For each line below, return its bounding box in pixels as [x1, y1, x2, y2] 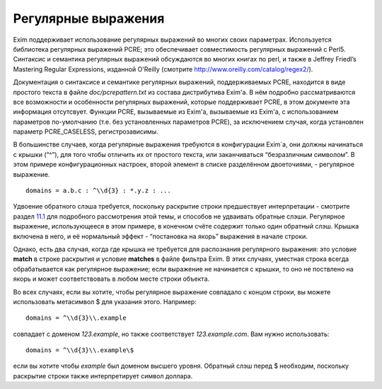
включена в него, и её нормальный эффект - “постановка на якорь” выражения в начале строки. [13, 232, 308, 240]
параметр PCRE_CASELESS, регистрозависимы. [13, 127, 158, 136]
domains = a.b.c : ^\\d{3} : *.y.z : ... [25, 187, 171, 194]
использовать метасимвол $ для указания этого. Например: [13, 297, 197, 306]
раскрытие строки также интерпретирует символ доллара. [13, 371, 193, 380]
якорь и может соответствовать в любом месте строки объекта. [13, 274, 210, 283]
